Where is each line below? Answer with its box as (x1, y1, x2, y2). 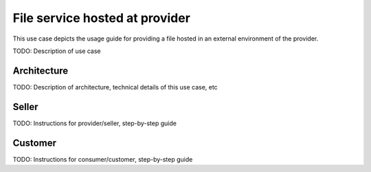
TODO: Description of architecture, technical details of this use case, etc (12, 83, 218, 91)
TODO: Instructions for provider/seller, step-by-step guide (12, 119, 177, 127)
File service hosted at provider (12, 10, 190, 25)
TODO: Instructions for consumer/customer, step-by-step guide (12, 155, 193, 163)
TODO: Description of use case (12, 47, 101, 55)
